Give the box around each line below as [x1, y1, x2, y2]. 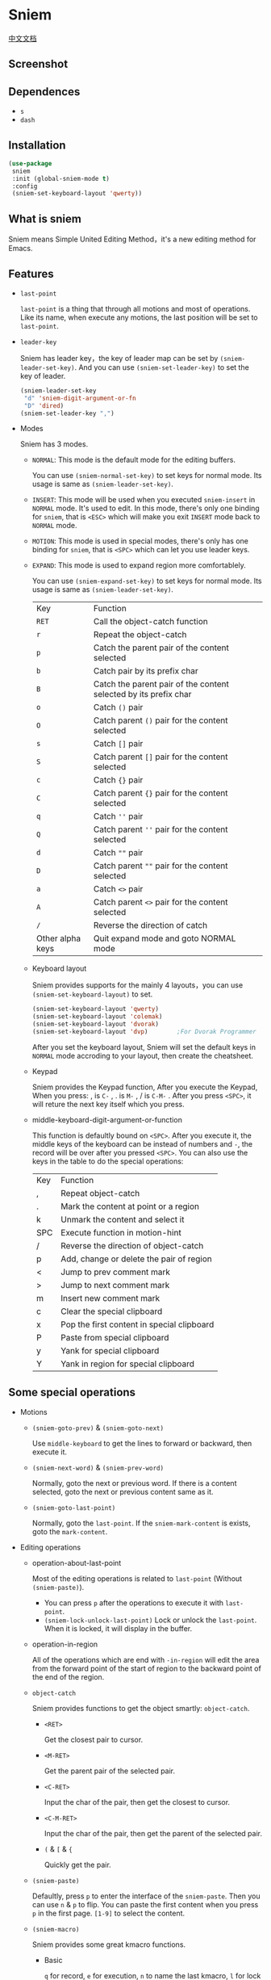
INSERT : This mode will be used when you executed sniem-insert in [31, 495, 256, 505]
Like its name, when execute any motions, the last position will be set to [19, 313, 258, 322]
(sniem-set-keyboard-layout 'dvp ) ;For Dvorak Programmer [31, 1028, 256, 1036]
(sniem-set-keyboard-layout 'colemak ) [31, 1013, 163, 1021]
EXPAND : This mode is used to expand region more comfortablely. [31, 560, 246, 570]
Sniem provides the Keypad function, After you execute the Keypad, [31, 1082, 258, 1092]
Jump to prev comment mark [60, 1266, 171, 1277]
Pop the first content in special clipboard [60, 1319, 215, 1330]
